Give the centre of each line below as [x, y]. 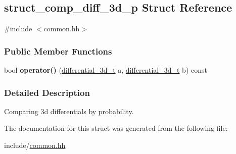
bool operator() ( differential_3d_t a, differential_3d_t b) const [106, 70]
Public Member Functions [58, 51]
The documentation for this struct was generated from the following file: [116, 128]
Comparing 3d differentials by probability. [69, 111]
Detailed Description [47, 92]
